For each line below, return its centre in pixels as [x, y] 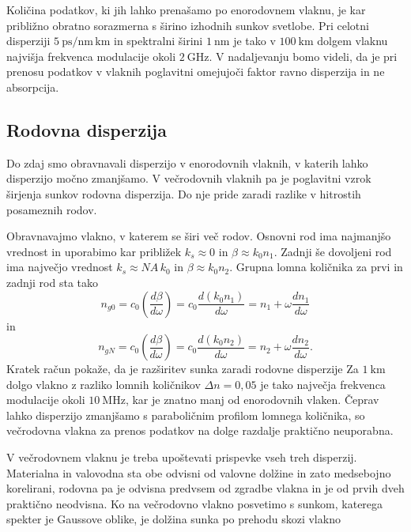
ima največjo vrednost [60, 267]
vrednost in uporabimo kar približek [94, 251]
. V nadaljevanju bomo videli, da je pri [303, 56]
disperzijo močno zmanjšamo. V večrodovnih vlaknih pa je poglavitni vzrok [189, 178]
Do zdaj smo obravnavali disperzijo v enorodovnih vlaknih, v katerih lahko [187, 162]
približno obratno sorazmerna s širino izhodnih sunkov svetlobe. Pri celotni [188, 25]
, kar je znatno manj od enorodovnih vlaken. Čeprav [252, 400]
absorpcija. [33, 87]
